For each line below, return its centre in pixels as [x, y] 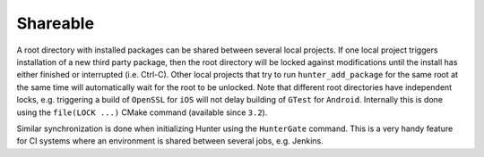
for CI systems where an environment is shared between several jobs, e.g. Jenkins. [170, 141]
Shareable [55, 23]
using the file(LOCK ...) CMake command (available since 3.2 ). [142, 112]
